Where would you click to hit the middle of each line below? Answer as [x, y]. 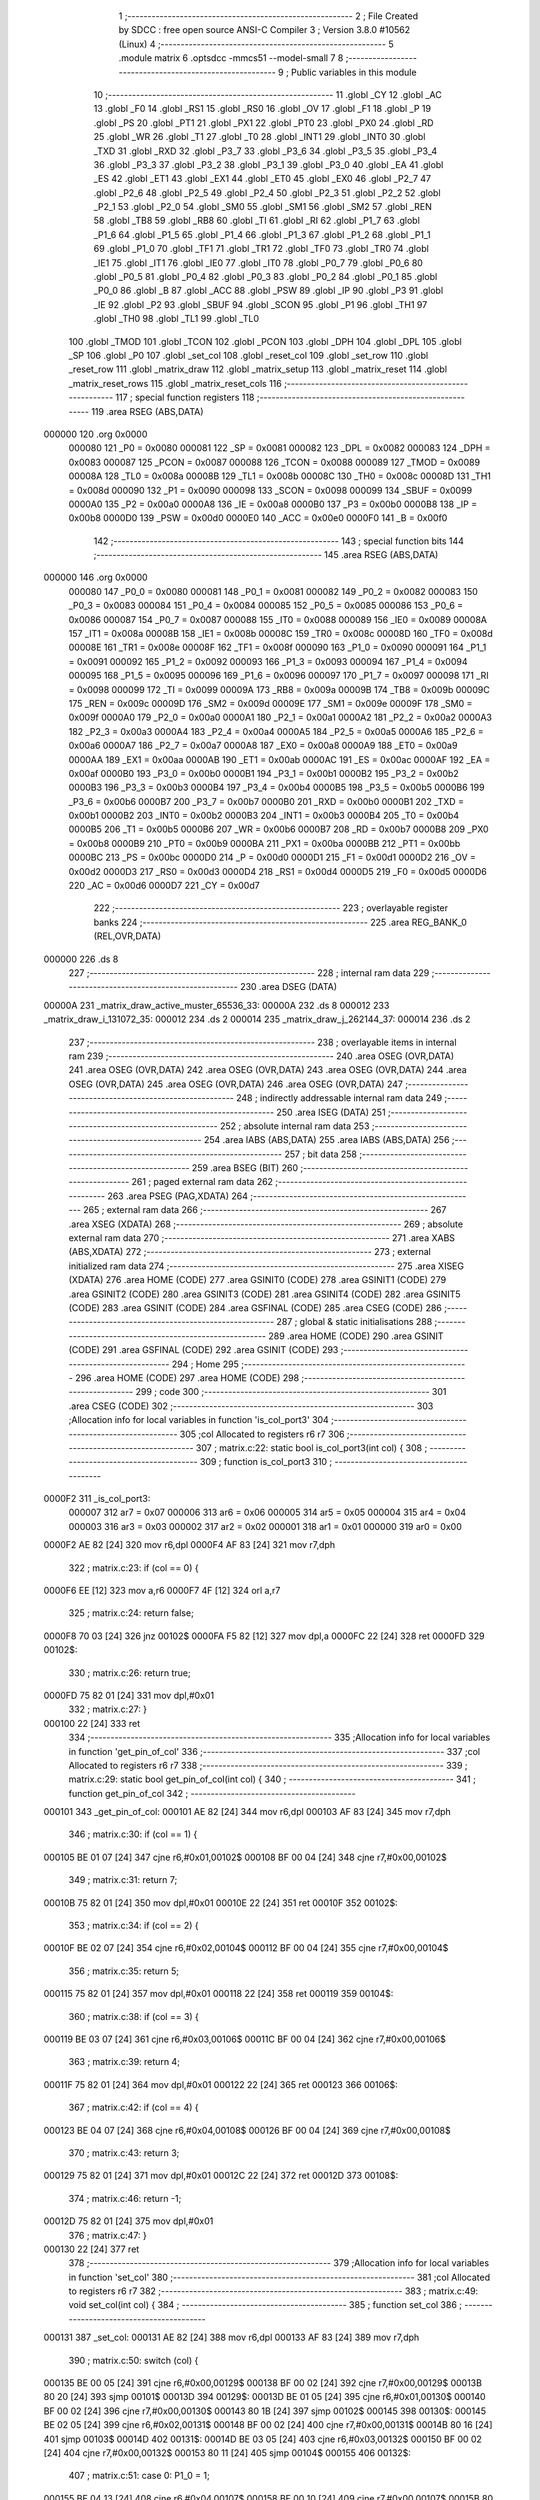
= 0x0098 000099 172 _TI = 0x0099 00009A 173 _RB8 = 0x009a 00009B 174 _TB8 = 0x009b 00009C [279, 689]
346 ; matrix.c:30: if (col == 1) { [133, 1834]
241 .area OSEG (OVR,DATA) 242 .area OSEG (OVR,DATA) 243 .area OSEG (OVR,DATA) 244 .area [267, 1070]
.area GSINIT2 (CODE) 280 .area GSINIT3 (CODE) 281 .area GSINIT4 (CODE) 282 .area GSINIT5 [264, 1294]
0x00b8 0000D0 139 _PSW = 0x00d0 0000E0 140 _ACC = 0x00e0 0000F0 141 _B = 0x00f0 [258, 518]
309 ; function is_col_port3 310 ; [266, 1462]
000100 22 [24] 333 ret [91, 1723]
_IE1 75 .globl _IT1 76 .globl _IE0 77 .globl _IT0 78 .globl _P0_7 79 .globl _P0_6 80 [258, 262]
